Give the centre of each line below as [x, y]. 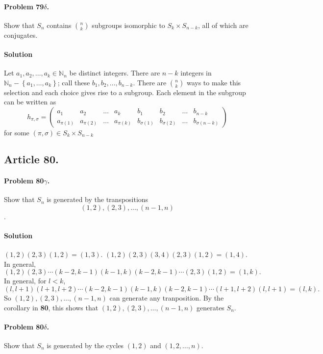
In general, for [25, 281]
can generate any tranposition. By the [167, 297]
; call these [74, 82]
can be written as [30, 102]
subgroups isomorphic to [128, 25]
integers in [196, 73]
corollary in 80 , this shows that [51, 307]
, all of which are [223, 25]
